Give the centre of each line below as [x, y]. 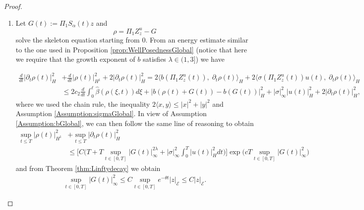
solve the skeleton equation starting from [78, 40]
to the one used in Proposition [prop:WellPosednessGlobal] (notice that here [131, 49]
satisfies [154, 59]
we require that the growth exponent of [75, 59]
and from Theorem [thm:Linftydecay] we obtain [88, 168]
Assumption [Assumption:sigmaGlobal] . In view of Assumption [111, 113]
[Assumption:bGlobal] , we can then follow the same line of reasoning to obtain [135, 123]
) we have [210, 59]
